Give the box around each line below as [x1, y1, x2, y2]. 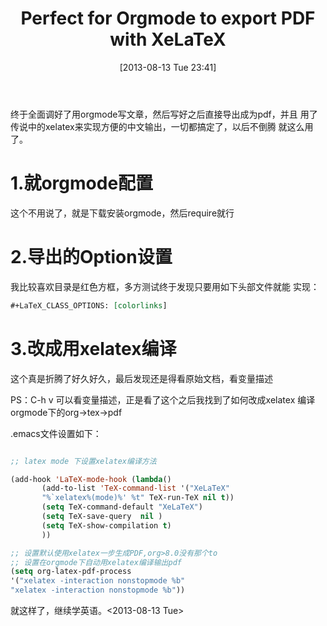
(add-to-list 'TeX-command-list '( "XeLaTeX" [41, 483, 230, 494]
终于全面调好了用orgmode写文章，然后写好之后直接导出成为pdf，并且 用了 [10, 108, 318, 120]
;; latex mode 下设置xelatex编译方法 [10, 456, 157, 466]
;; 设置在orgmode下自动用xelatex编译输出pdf [10, 557, 182, 567]
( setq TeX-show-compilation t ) [41, 520, 172, 531]
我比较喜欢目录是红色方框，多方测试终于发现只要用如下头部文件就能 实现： [10, 280, 320, 292]
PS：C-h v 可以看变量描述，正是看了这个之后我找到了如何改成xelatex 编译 [10, 393, 316, 406]
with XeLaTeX [109, 28, 227, 51]
